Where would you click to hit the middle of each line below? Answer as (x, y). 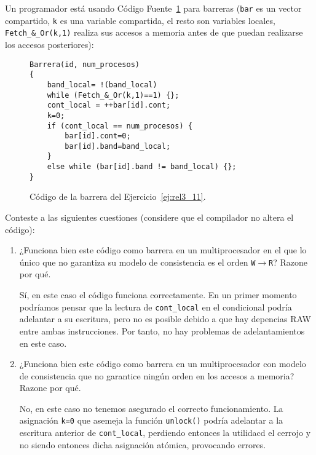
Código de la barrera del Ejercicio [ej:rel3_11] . (118, 196)
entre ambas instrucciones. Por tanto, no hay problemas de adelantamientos (162, 330)
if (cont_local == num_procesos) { (120, 126)
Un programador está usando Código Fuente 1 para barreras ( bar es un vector (153, 8)
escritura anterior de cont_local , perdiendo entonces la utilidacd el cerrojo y (165, 433)
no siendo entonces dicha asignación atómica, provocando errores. (143, 444)
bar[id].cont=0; (98, 136)
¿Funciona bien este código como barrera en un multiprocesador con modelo (163, 364)
